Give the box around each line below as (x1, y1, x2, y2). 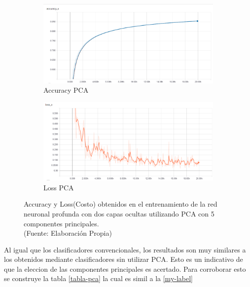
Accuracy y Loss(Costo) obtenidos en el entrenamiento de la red (24, 199, 217, 209)
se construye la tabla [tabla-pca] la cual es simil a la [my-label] (4, 273, 193, 284)
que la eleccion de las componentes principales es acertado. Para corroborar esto (4, 263, 246, 274)
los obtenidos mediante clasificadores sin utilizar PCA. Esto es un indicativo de (4, 254, 243, 264)
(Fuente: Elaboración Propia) (24, 228, 112, 238)
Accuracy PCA (43, 85, 89, 95)
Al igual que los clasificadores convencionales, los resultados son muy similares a (4, 244, 246, 254)
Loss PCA (43, 182, 74, 192)
